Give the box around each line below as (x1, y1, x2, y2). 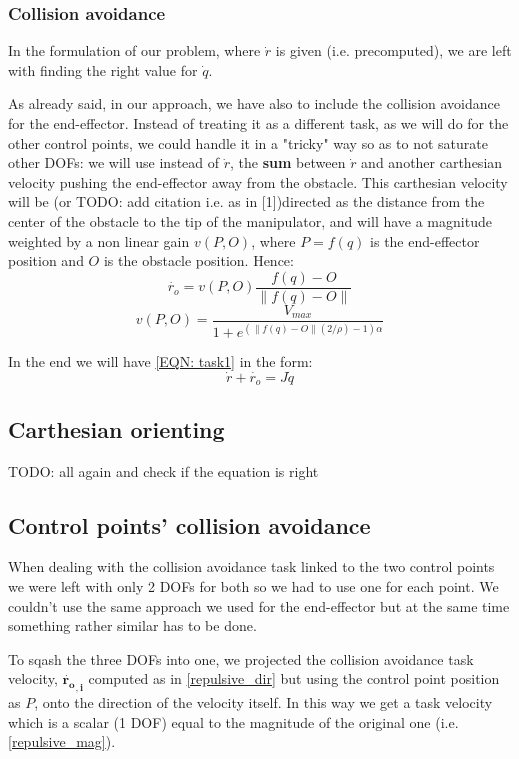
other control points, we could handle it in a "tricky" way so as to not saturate (8, 132, 488, 153)
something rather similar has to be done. (8, 615, 257, 636)
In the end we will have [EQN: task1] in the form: (8, 351, 313, 372)
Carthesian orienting (8, 413, 225, 444)
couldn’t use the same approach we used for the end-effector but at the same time (8, 595, 510, 616)
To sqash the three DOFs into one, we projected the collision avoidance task (8, 648, 474, 669)
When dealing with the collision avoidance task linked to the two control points (8, 556, 495, 577)
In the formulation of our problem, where (8, 40, 261, 61)
